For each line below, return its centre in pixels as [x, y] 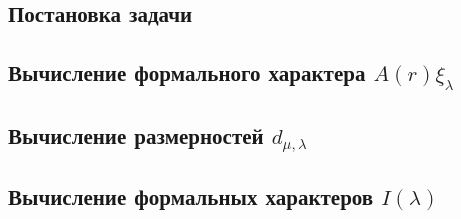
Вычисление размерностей [136, 134]
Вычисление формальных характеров [191, 196]
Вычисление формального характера [187, 72]
